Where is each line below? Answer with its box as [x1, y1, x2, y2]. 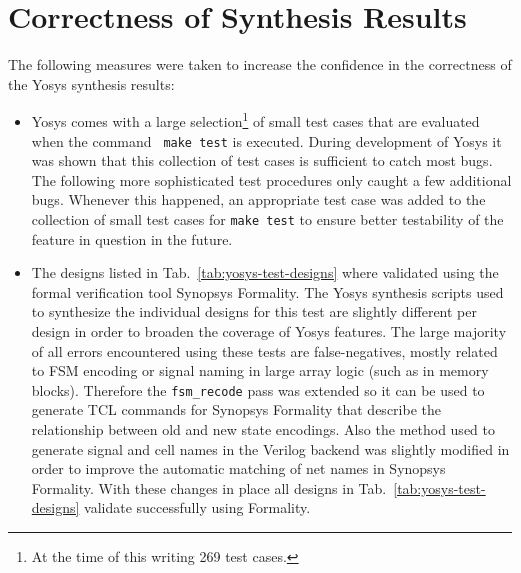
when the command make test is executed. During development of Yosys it [31, 130, 502, 151]
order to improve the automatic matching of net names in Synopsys [31, 458, 446, 479]
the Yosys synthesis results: [8, 73, 175, 94]
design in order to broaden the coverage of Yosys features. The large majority [31, 321, 507, 342]
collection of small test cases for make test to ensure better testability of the [31, 209, 504, 229]
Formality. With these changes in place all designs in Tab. [31, 477, 387, 498]
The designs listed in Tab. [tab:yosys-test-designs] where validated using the [31, 262, 499, 283]
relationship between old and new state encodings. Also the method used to [31, 419, 495, 440]
